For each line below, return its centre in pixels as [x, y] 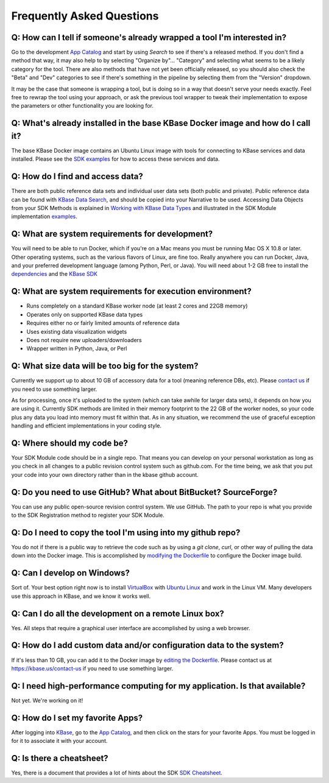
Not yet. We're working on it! [47, 700]
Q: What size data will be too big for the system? [105, 366]
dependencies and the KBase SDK [54, 274]
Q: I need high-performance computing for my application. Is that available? [158, 686]
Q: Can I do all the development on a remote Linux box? [118, 613]
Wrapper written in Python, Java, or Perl [77, 349]
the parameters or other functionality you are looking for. [83, 106]
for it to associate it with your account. [59, 741]
